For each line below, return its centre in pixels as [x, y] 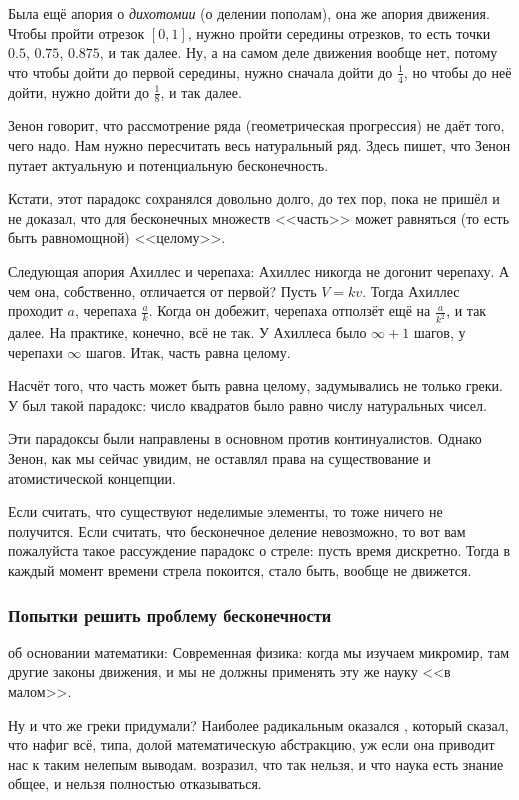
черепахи [35, 351]
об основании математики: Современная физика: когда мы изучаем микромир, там [259, 651]
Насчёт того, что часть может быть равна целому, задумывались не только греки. [255, 385]
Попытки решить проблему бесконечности [170, 614]
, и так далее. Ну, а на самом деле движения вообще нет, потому [298, 52]
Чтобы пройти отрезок [76, 32]
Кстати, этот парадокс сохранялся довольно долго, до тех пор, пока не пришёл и [254, 198]
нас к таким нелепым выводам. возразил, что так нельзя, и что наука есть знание [256, 763]
